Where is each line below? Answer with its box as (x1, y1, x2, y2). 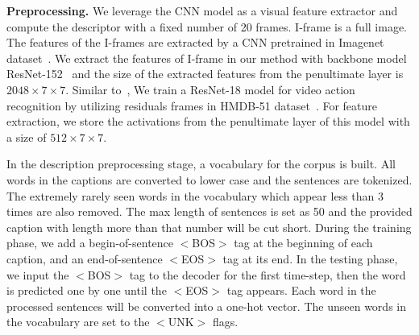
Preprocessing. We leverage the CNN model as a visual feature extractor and (6, 2, 398, 19)
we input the (6, 266, 69, 283)
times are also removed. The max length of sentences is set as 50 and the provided (6, 203, 413, 220)
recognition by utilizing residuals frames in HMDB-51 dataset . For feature (6, 97, 378, 114)
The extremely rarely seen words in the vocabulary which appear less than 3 (6, 187, 384, 204)
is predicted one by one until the (6, 282, 167, 299)
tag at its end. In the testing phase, (222, 250, 398, 267)
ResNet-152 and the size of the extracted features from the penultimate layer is (6, 65, 404, 82)
